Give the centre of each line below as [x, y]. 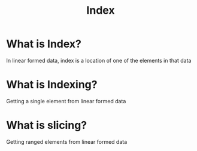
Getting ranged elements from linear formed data [67, 141]
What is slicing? [47, 125]
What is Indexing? [52, 85]
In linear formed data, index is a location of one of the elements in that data [99, 60]
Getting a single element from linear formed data [66, 101]
